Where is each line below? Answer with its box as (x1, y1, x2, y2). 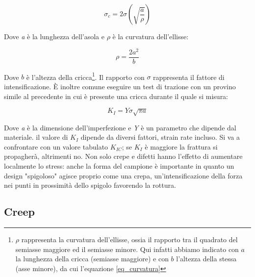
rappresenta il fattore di (153, 72, 225, 82)
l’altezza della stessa (176, 253, 237, 264)
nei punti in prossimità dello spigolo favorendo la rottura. (4, 180, 176, 190)
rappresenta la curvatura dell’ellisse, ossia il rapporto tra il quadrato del (21, 234, 238, 244)
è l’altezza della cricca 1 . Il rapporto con (26, 70, 145, 82)
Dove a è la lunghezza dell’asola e (4, 31, 104, 41)
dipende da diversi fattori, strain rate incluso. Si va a (80, 132, 240, 142)
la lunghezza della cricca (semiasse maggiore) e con (15, 253, 169, 264)
